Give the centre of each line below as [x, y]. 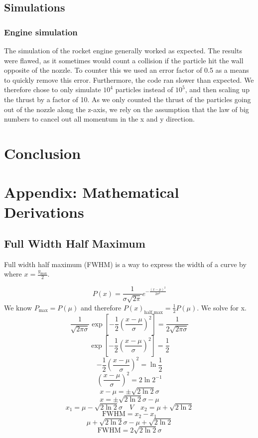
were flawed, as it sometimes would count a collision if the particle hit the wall [124, 60]
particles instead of [144, 89]
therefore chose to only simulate [53, 89]
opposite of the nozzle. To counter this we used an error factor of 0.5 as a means [127, 70]
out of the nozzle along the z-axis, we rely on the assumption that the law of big [127, 109]
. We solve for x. [222, 307]
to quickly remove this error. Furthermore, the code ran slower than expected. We [129, 79]
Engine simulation [41, 32]
